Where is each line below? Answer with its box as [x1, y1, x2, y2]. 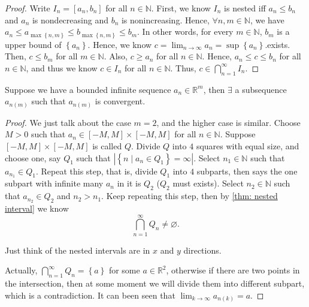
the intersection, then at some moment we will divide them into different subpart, [5, 277, 305, 290]
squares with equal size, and [196, 139, 299, 152]
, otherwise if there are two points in [166, 264, 300, 276]
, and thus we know [26, 61, 98, 74]
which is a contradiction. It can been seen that [5, 288, 175, 301]
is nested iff [224, 2, 266, 14]
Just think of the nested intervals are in [5, 243, 150, 256]
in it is [117, 177, 141, 189]
